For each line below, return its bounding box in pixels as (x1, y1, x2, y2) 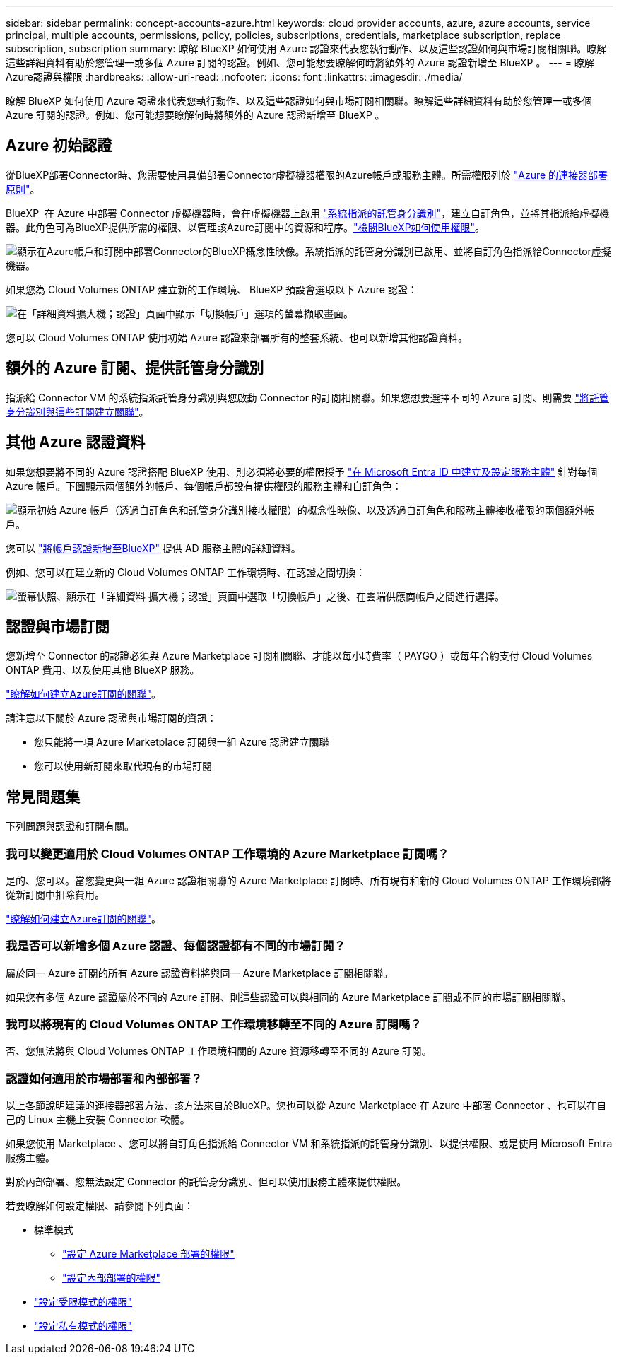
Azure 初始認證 (6, 136, 112, 155)
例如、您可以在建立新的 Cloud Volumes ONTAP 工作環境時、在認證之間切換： (6, 565, 366, 578)
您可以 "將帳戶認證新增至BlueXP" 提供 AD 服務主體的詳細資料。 (6, 541, 301, 554)
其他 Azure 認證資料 (6, 433, 146, 452)
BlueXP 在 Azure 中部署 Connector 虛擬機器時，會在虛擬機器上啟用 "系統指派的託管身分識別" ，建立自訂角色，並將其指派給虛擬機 (6, 206, 609, 219)
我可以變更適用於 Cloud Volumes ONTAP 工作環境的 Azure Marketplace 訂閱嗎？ (6, 846, 449, 861)
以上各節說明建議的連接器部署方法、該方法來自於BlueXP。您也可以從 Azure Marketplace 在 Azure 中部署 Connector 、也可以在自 (6, 1099, 606, 1112)
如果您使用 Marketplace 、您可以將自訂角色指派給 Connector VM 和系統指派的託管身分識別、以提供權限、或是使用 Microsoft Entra (6, 1137, 613, 1150)
